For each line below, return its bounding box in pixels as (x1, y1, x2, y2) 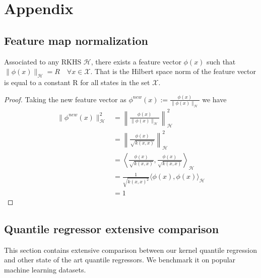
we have (202, 94, 227, 104)
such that (207, 56, 236, 66)
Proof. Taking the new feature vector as (4, 94, 126, 104)
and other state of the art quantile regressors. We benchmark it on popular (4, 254, 236, 265)
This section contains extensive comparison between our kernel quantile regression (4, 244, 257, 255)
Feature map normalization (4, 32, 148, 48)
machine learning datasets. (4, 264, 86, 274)
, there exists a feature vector (91, 56, 181, 66)
